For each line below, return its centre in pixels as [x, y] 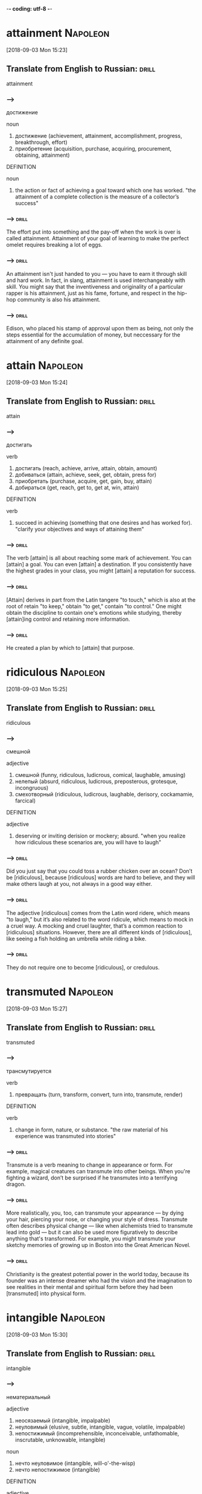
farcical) [25, 801]
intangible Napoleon [56, 1318]
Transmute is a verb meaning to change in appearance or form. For [90, 1165]
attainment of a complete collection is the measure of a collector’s [97, 197]
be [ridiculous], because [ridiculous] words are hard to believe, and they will [101, 877]
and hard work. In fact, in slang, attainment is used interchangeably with [96, 280]
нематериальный [28, 1397]
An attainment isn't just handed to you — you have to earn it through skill [96, 274]
